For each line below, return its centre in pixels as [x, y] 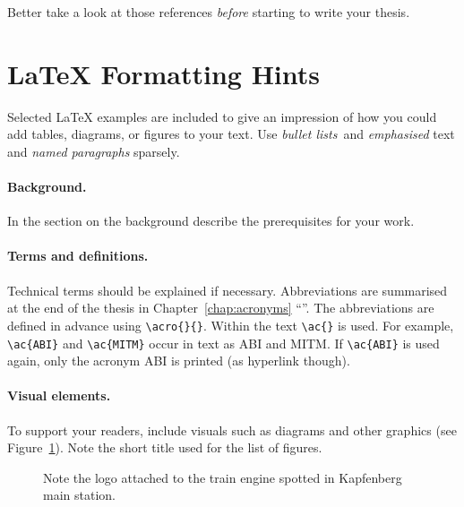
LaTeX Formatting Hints [164, 73]
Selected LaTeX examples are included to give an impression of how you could [222, 116]
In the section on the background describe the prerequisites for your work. [211, 221]
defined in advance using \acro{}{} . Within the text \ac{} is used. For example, [231, 325]
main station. [79, 495]
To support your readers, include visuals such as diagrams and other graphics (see [232, 430]
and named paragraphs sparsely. [94, 151]
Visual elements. [59, 395]
